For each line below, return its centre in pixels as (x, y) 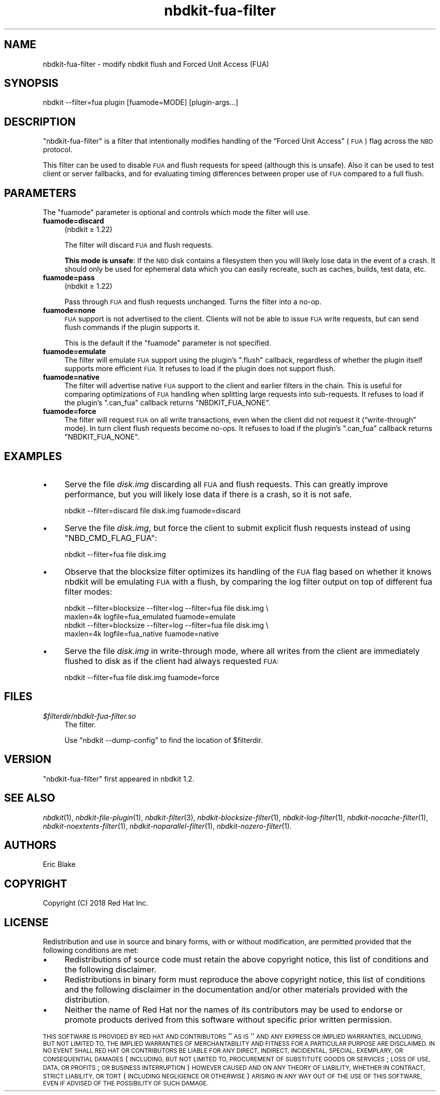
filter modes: (88, 591)
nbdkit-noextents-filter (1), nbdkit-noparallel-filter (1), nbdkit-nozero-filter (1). (167, 826)
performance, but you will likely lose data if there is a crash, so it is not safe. (208, 494)
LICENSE (26, 922)
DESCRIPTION (40, 122)
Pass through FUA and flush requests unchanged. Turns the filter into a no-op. (193, 302)
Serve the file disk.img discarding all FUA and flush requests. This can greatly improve (226, 484)
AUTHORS (30, 845)
